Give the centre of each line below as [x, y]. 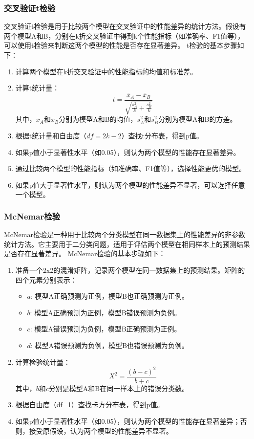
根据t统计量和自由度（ [51, 136]
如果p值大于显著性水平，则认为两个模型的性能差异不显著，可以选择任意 [130, 185]
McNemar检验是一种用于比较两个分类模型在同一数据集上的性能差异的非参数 [125, 234]
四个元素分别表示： [46, 279]
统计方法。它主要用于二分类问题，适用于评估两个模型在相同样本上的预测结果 [127, 244]
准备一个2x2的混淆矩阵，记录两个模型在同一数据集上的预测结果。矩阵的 [130, 270]
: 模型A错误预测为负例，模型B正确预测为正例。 [106, 329]
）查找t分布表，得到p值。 [162, 136]
